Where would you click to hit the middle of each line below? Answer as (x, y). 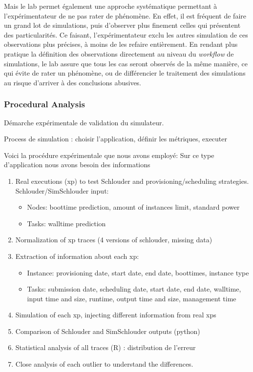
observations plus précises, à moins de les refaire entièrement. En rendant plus (121, 44)
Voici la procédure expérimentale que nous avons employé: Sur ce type (109, 155)
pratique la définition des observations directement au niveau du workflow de (119, 53)
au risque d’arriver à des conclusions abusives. (73, 82)
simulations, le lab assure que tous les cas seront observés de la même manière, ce (126, 63)
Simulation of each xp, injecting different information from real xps (116, 315)
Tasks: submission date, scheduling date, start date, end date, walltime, (134, 289)
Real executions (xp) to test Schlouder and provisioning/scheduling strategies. (132, 181)
